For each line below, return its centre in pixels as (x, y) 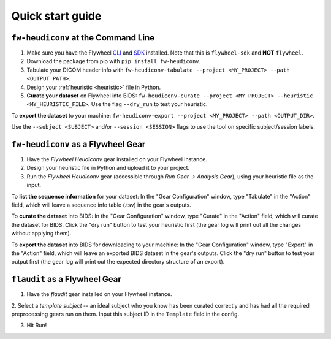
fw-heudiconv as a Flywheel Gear (78, 144)
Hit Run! (37, 326)
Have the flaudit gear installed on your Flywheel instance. (99, 294)
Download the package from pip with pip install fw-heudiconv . (114, 61)
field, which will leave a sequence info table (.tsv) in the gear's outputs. (101, 205)
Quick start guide (56, 16)
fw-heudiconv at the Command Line (83, 38)
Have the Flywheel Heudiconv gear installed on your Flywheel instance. (117, 159)
